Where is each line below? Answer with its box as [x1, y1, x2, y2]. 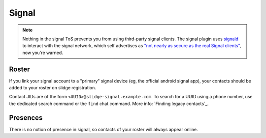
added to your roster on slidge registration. [9, 85, 96, 91]
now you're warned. [22, 50, 64, 55]
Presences [9, 113, 43, 122]
